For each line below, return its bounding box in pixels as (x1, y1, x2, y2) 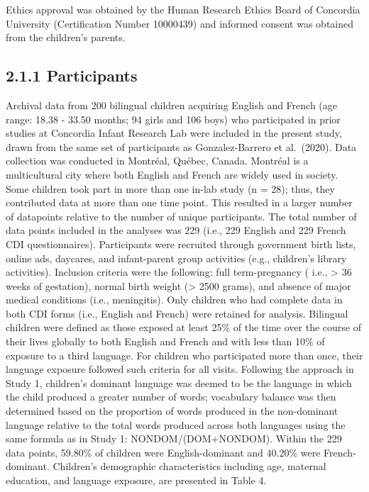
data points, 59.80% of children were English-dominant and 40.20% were (6, 445, 321, 459)
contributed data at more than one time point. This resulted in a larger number (6, 195, 353, 210)
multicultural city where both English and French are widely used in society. (6, 167, 338, 181)
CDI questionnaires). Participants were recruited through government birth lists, (6, 236, 356, 251)
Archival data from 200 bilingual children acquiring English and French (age (6, 97, 338, 112)
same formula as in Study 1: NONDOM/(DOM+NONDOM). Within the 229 (6, 431, 342, 446)
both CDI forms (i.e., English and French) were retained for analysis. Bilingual (6, 306, 348, 320)
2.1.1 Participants (6, 65, 138, 86)
